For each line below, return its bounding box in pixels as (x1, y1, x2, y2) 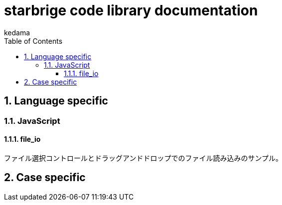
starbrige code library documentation (4, 2, 258, 19)
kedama (4, 28, 30, 37)
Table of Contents (4, 36, 63, 45)
